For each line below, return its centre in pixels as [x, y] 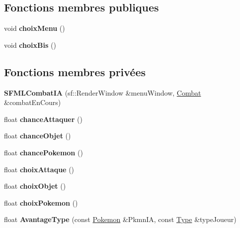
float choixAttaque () [39, 169]
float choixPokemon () [41, 202]
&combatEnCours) [33, 102]
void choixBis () [30, 45]
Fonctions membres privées [75, 71]
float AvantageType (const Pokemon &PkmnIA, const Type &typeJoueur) [120, 219]
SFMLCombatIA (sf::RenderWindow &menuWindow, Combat [103, 92]
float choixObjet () [35, 186]
